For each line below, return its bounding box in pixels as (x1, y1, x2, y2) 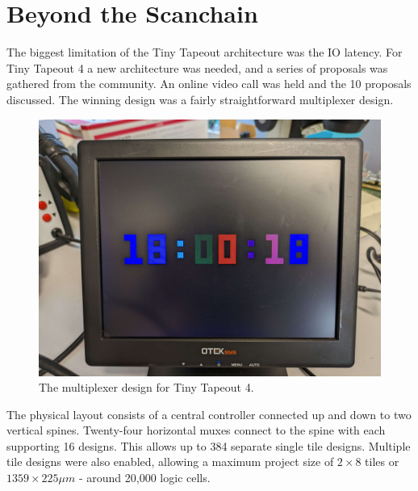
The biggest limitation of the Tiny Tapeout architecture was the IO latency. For (6, 44, 403, 61)
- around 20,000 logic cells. (78, 469, 211, 486)
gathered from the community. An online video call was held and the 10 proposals (6, 75, 412, 92)
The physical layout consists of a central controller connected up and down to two (6, 405, 412, 422)
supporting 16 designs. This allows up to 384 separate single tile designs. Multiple (6, 437, 411, 454)
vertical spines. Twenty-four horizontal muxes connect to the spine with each (6, 422, 386, 439)
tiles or (365, 453, 399, 470)
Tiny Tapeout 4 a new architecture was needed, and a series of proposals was (6, 59, 388, 76)
